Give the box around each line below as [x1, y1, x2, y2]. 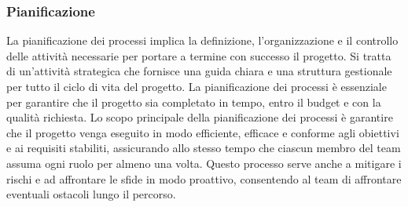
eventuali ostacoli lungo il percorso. [6, 186, 176, 202]
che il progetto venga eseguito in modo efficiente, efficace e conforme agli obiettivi [6, 124, 399, 140]
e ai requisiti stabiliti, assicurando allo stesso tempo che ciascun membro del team [6, 140, 401, 156]
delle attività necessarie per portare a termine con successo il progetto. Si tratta [6, 47, 391, 64]
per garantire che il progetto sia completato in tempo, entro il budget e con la [6, 93, 381, 110]
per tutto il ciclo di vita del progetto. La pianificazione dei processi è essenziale [6, 78, 387, 94]
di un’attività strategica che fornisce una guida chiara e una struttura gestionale [6, 63, 392, 79]
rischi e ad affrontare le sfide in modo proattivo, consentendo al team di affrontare [6, 170, 402, 187]
